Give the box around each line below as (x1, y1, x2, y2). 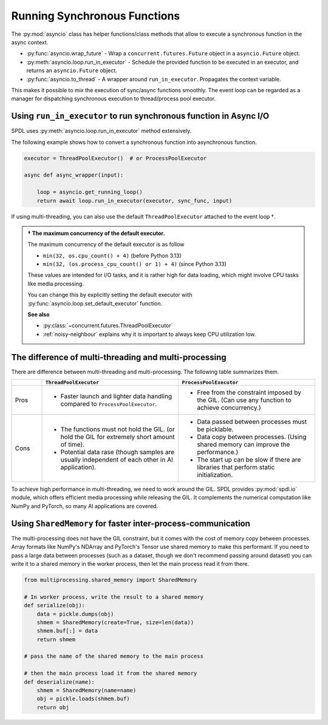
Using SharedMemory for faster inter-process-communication (11, 518, 250, 528)
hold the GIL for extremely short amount (60, 433, 176, 441)
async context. (11, 38, 49, 46)
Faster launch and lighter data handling (60, 392, 173, 401)
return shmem (36, 636, 76, 643)
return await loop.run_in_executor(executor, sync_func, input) (36, 197, 233, 204)
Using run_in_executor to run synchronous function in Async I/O (11, 111, 270, 121)
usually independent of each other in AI (60, 455, 173, 464)
